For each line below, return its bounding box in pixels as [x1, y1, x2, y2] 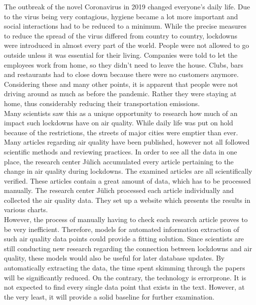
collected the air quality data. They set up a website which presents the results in [4, 194, 251, 205]
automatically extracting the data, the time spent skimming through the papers [4, 263, 245, 273]
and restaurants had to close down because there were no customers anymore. [4, 69, 239, 79]
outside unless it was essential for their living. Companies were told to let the [4, 49, 238, 60]
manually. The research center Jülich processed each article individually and [4, 185, 234, 195]
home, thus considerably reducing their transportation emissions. [4, 98, 200, 108]
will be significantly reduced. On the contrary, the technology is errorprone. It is [4, 272, 246, 282]
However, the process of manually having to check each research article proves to [4, 214, 248, 225]
